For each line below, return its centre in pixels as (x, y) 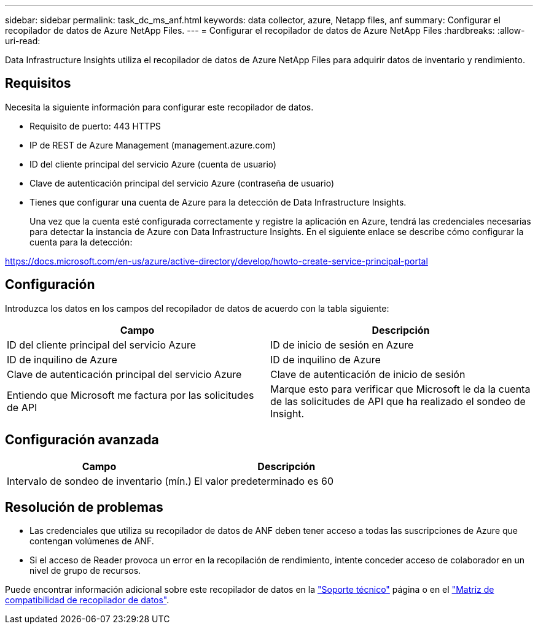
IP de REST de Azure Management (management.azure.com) (153, 145)
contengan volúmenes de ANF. (92, 541)
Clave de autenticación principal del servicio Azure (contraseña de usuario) (182, 183)
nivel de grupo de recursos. (85, 571)
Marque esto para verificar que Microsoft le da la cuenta (400, 389)
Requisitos (38, 83)
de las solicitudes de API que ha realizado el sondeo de (398, 401)
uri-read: (23, 41)
